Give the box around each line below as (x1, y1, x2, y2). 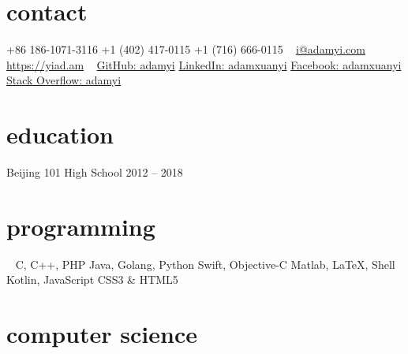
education (6, 118, 114, 151)
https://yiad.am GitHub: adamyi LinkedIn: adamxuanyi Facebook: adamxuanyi (6, 56, 402, 73)
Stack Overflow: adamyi (6, 72, 122, 88)
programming (6, 210, 155, 242)
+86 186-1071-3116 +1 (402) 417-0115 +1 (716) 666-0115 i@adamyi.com (6, 41, 365, 58)
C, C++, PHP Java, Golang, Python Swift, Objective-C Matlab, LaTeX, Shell (15, 255, 395, 272)
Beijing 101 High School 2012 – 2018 (6, 164, 183, 181)
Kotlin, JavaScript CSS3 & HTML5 (6, 271, 178, 288)
